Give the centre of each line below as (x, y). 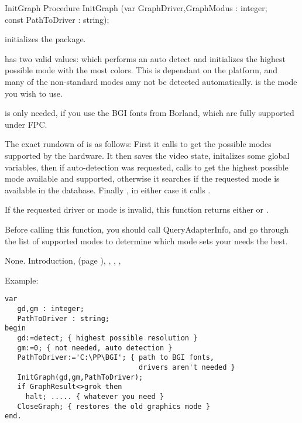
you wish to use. (34, 93)
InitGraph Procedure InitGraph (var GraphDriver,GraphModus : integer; (136, 8)
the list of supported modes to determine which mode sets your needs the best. (146, 241)
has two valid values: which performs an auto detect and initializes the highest (145, 58)
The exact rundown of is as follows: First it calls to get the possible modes (138, 144)
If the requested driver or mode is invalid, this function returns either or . (137, 209)
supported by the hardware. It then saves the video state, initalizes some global (147, 155)
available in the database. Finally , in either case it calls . (108, 190)
